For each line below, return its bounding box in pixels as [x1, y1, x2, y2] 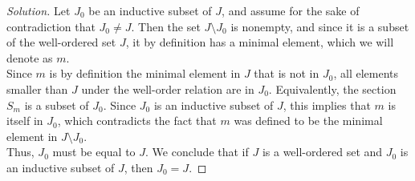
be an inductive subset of [88, 2, 212, 18]
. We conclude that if [145, 143, 249, 160]
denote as [6, 49, 53, 66]
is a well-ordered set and [262, 143, 383, 160]
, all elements [333, 65, 398, 82]
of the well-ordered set [6, 34, 116, 50]
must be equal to [52, 143, 136, 160]
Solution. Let [6, 2, 71, 18]
